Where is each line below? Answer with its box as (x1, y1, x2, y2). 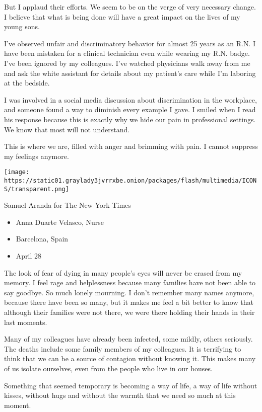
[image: (4, 169, 30, 176)
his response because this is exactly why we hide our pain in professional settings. (4, 114, 256, 124)
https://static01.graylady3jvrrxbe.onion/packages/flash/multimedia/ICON (4, 177, 257, 184)
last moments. (4, 316, 47, 327)
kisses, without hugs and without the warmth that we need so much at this (4, 390, 236, 400)
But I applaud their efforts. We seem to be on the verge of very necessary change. (4, 2, 256, 12)
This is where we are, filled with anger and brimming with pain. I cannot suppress (4, 141, 258, 151)
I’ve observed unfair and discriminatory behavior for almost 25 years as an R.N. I (4, 38, 256, 48)
